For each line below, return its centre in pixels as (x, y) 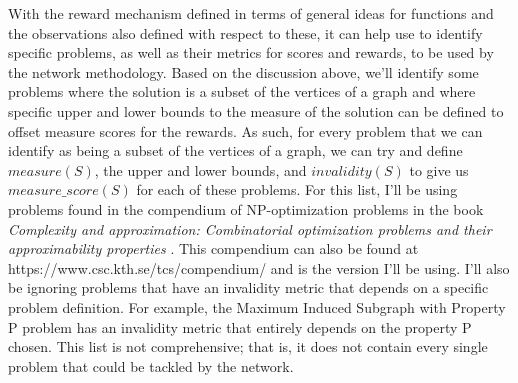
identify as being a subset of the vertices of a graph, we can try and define (235, 150)
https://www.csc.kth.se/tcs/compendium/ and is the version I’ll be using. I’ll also (259, 267)
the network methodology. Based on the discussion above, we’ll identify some (243, 71)
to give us (439, 169)
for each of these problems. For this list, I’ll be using (297, 189)
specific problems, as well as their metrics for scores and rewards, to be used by (251, 52)
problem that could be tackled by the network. (151, 365)
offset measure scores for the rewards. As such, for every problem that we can (245, 130)
